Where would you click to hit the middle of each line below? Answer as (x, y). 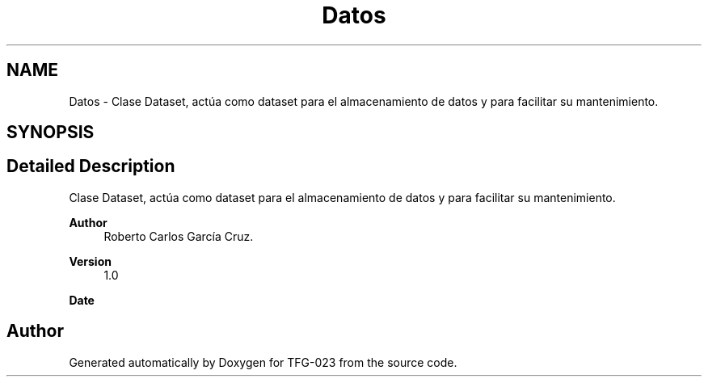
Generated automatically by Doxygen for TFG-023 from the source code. (263, 362)
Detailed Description (91, 166)
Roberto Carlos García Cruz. (179, 236)
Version (90, 261)
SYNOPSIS (51, 133)
